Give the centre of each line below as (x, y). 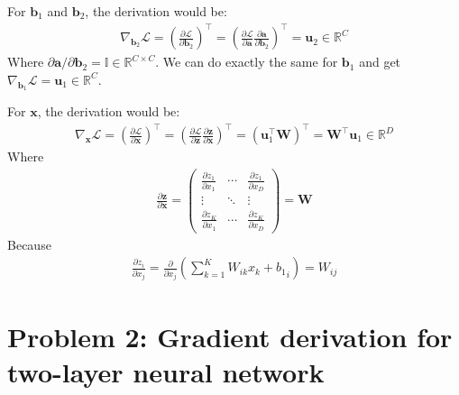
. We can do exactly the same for (247, 62)
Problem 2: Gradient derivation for (230, 336)
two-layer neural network (166, 371)
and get (380, 62)
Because (29, 244)
